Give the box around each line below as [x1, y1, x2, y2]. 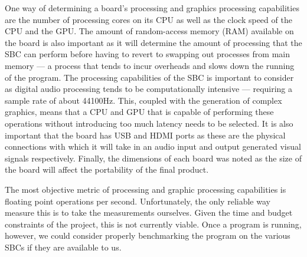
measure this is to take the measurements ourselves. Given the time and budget [5, 206, 293, 219]
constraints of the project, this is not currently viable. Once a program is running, [5, 218, 302, 230]
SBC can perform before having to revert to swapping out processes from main [5, 48, 290, 60]
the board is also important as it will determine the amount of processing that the [5, 36, 302, 48]
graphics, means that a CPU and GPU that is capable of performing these [5, 106, 274, 118]
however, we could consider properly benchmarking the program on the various [5, 229, 290, 242]
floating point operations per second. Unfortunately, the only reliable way [5, 195, 270, 207]
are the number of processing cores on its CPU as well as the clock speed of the [5, 13, 292, 25]
